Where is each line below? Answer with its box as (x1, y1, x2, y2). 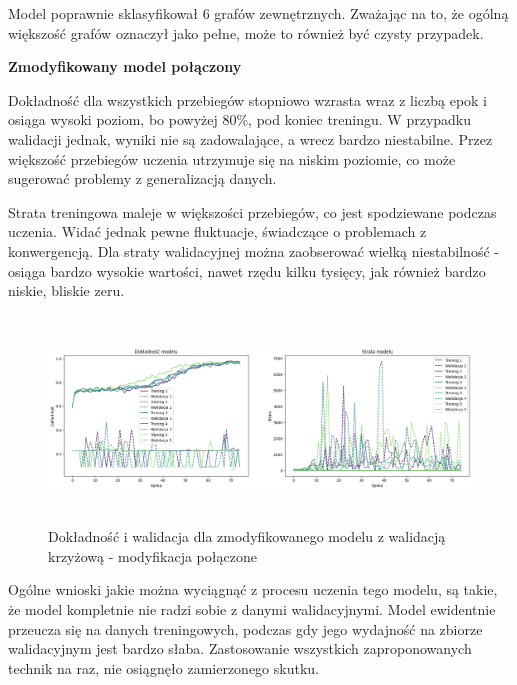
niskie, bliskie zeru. (8, 280, 125, 301)
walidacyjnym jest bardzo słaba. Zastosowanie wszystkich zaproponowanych (8, 638, 472, 659)
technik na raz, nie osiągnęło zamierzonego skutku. (8, 657, 319, 678)
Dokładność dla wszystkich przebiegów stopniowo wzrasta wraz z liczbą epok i (8, 89, 488, 110)
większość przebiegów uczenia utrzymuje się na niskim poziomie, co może (8, 148, 456, 169)
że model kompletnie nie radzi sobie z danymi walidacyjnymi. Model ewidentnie (8, 598, 496, 619)
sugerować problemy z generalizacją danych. (8, 168, 277, 189)
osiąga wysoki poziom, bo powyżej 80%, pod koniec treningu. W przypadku (8, 109, 472, 130)
